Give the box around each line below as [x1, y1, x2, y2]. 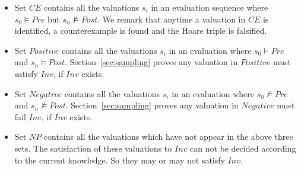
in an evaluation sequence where [151, 1, 268, 13]
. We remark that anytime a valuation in [97, 12, 246, 25]
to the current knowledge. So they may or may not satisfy [14, 153, 225, 166]
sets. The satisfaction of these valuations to [14, 142, 172, 154]
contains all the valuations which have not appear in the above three [43, 130, 293, 143]
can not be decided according [189, 142, 296, 154]
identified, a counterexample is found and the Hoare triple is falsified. [14, 24, 267, 37]
